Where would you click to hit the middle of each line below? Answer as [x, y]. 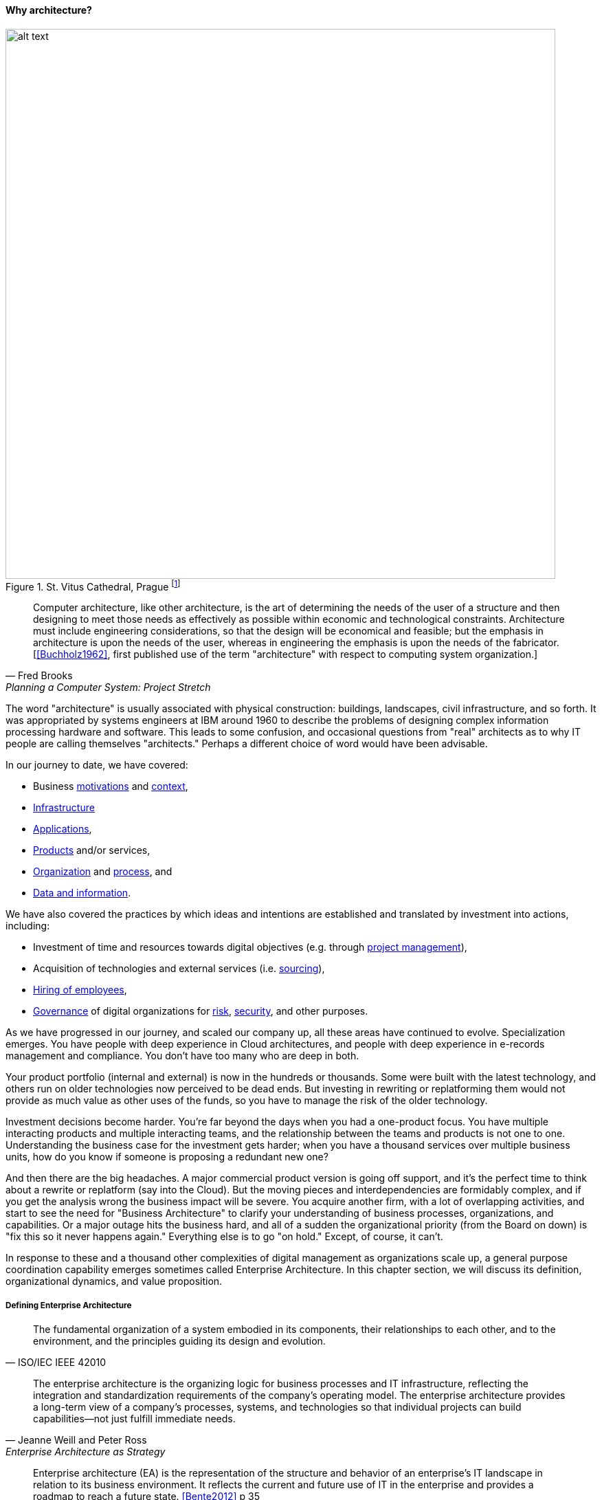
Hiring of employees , [80, 990]
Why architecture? [49, 10]
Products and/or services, [92, 850]
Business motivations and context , [111, 786]
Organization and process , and [103, 872]
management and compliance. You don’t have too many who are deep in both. [182, 1056]
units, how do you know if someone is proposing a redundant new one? [167, 1157]
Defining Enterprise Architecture [69, 1305]
